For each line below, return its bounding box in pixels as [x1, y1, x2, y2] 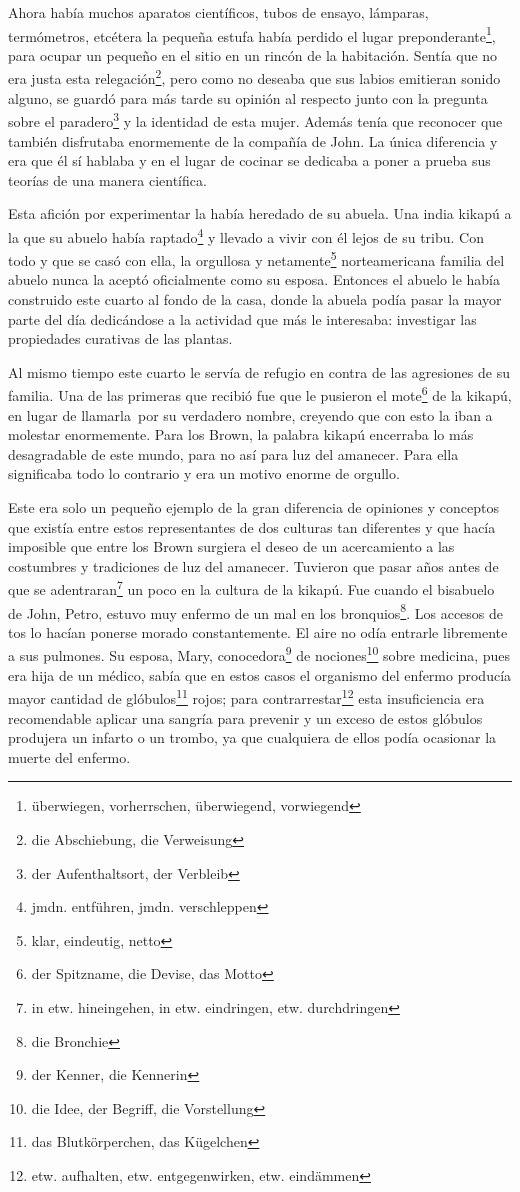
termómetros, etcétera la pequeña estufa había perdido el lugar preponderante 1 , [8, 22, 496, 46]
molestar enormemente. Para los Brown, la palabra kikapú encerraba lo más [8, 424, 474, 445]
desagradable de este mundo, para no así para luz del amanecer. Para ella [8, 443, 459, 464]
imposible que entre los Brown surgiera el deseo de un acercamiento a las [8, 536, 455, 557]
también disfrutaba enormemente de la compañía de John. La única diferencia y [8, 130, 498, 151]
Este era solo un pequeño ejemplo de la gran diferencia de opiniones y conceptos [8, 497, 499, 517]
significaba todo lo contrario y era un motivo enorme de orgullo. [8, 463, 400, 484]
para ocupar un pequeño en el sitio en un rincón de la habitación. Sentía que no [8, 44, 498, 65]
